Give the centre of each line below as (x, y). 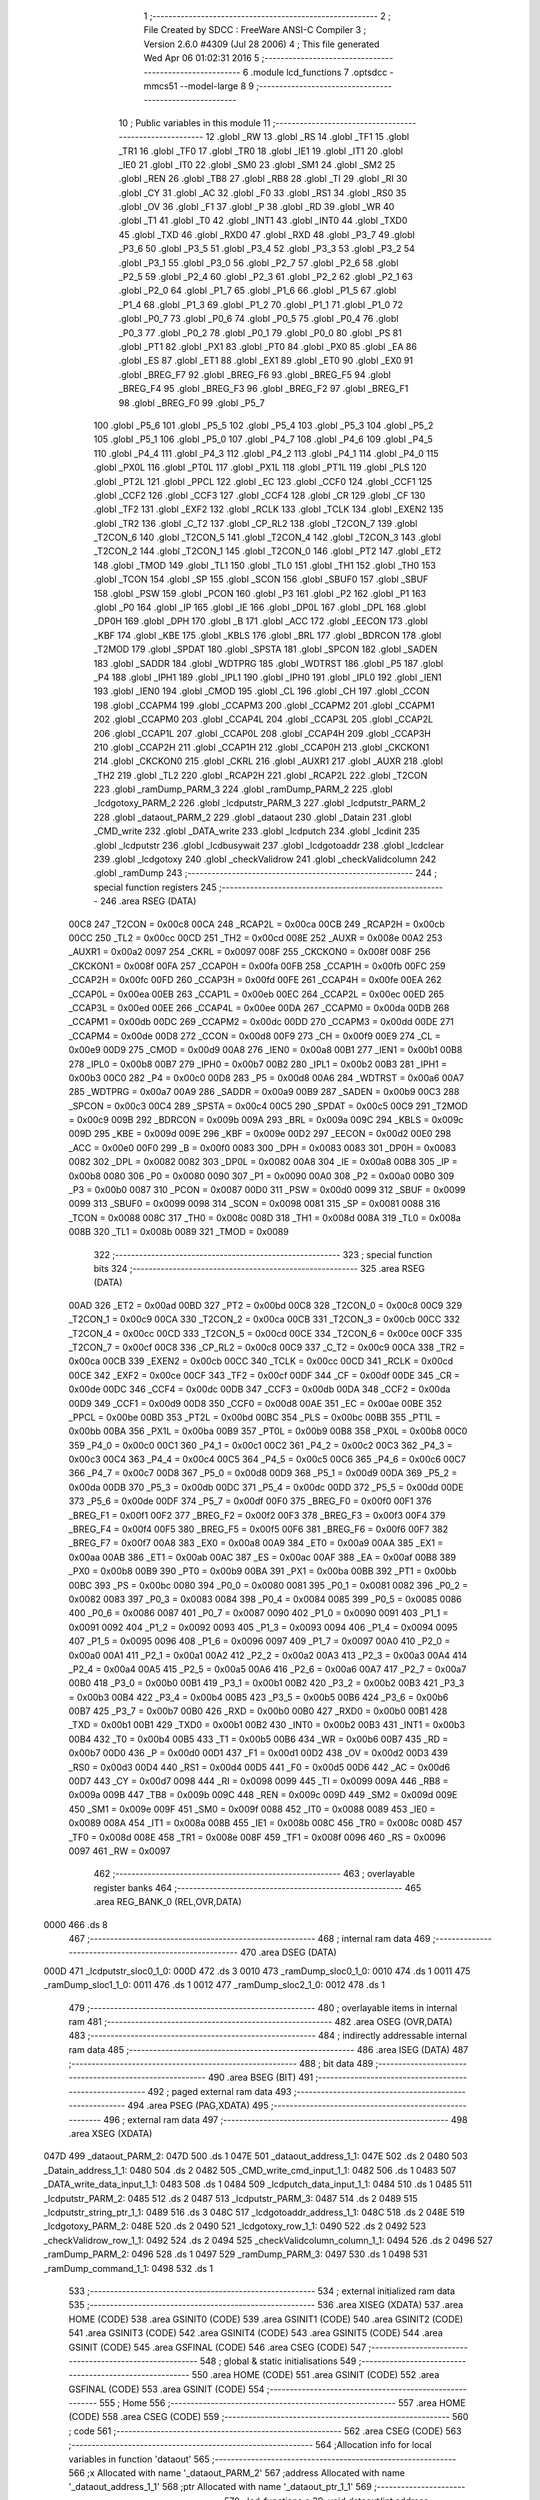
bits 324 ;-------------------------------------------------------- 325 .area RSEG (259, 1268)
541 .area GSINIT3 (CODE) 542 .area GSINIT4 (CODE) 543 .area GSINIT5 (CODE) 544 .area (256, 2333)
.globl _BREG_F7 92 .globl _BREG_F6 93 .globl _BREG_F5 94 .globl (255, 374)
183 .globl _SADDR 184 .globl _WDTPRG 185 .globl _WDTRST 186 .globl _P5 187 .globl (268, 663)
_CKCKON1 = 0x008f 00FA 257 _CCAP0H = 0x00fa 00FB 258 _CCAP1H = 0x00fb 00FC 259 (257, 966)
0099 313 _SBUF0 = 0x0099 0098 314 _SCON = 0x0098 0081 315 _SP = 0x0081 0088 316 (254, 1204)
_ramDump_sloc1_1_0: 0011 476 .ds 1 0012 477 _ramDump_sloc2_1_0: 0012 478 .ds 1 (214, 1985)
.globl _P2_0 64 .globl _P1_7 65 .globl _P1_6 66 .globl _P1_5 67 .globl (257, 291)
